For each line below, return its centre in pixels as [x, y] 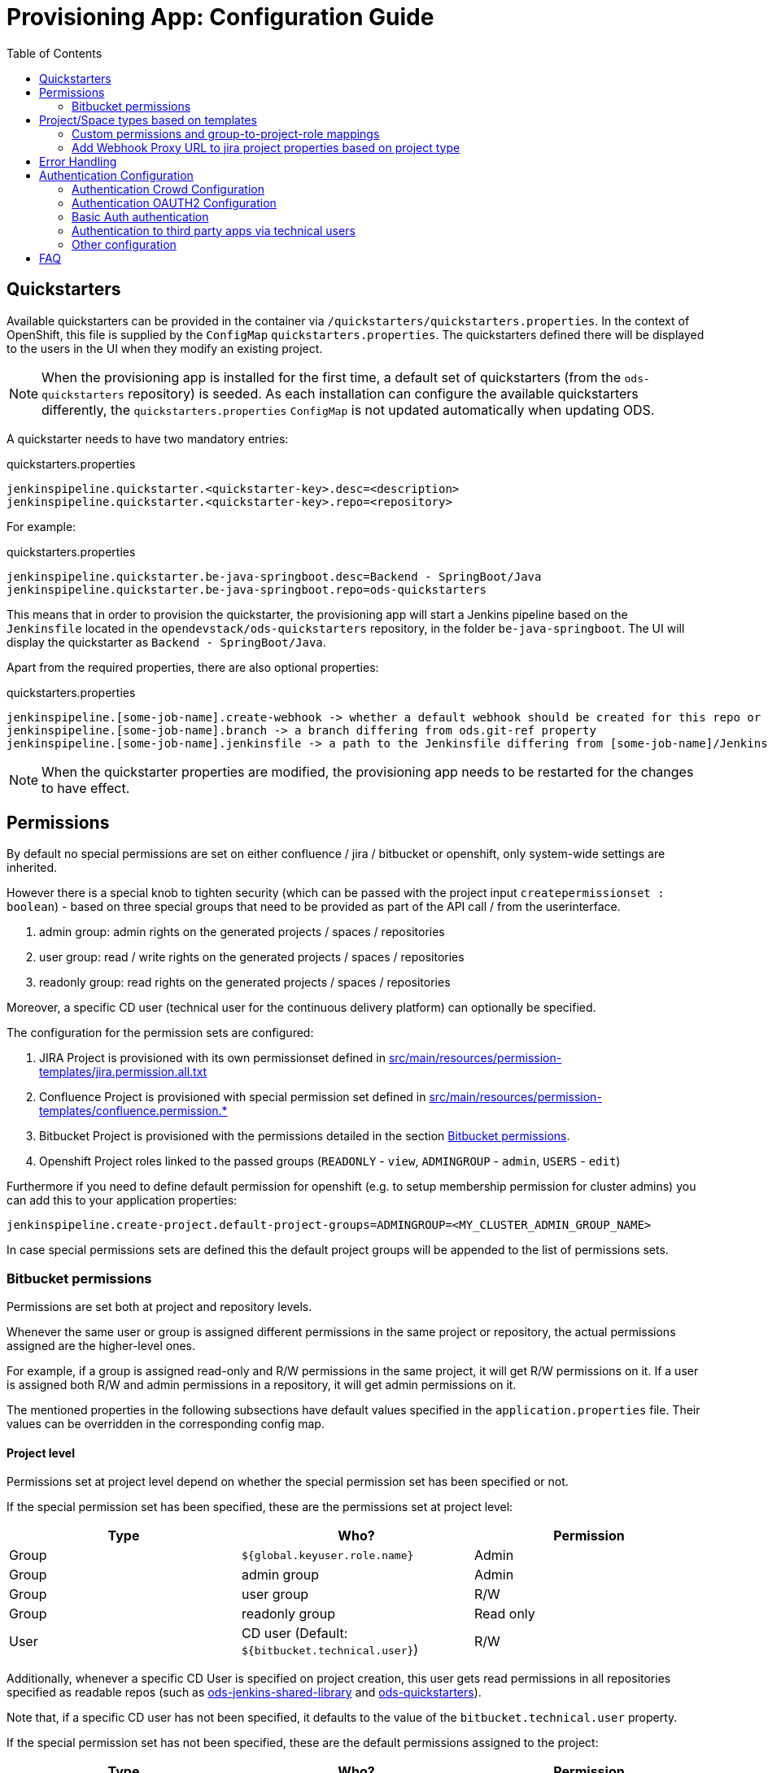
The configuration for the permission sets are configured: [160, 1033]
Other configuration [124, 244]
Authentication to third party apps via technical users [214, 230]
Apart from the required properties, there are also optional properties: [193, 667]
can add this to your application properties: [122, 1200]
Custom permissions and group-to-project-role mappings [226, 133]
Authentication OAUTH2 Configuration [174, 203]
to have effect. [86, 788]
